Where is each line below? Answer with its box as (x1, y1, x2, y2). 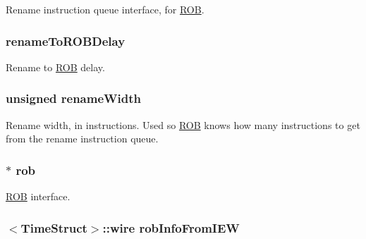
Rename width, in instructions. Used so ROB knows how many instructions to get (6, 117, 360, 132)
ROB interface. (6, 189, 71, 204)
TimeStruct (20, 219, 87, 236)
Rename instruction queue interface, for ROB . (6, 2, 205, 16)
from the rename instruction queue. (6, 131, 159, 146)
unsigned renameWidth (6, 90, 141, 107)
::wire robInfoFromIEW (102, 219, 240, 236)
